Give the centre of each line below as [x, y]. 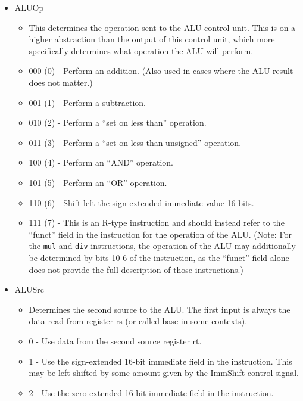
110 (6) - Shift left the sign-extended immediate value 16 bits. [141, 202]
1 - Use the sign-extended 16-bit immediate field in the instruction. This [160, 361]
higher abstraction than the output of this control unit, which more [152, 39]
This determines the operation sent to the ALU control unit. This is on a [162, 27]
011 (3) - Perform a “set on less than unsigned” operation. [135, 142]
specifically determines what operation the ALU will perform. [141, 50]
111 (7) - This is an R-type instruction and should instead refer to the [157, 223]
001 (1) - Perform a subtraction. [87, 102]
